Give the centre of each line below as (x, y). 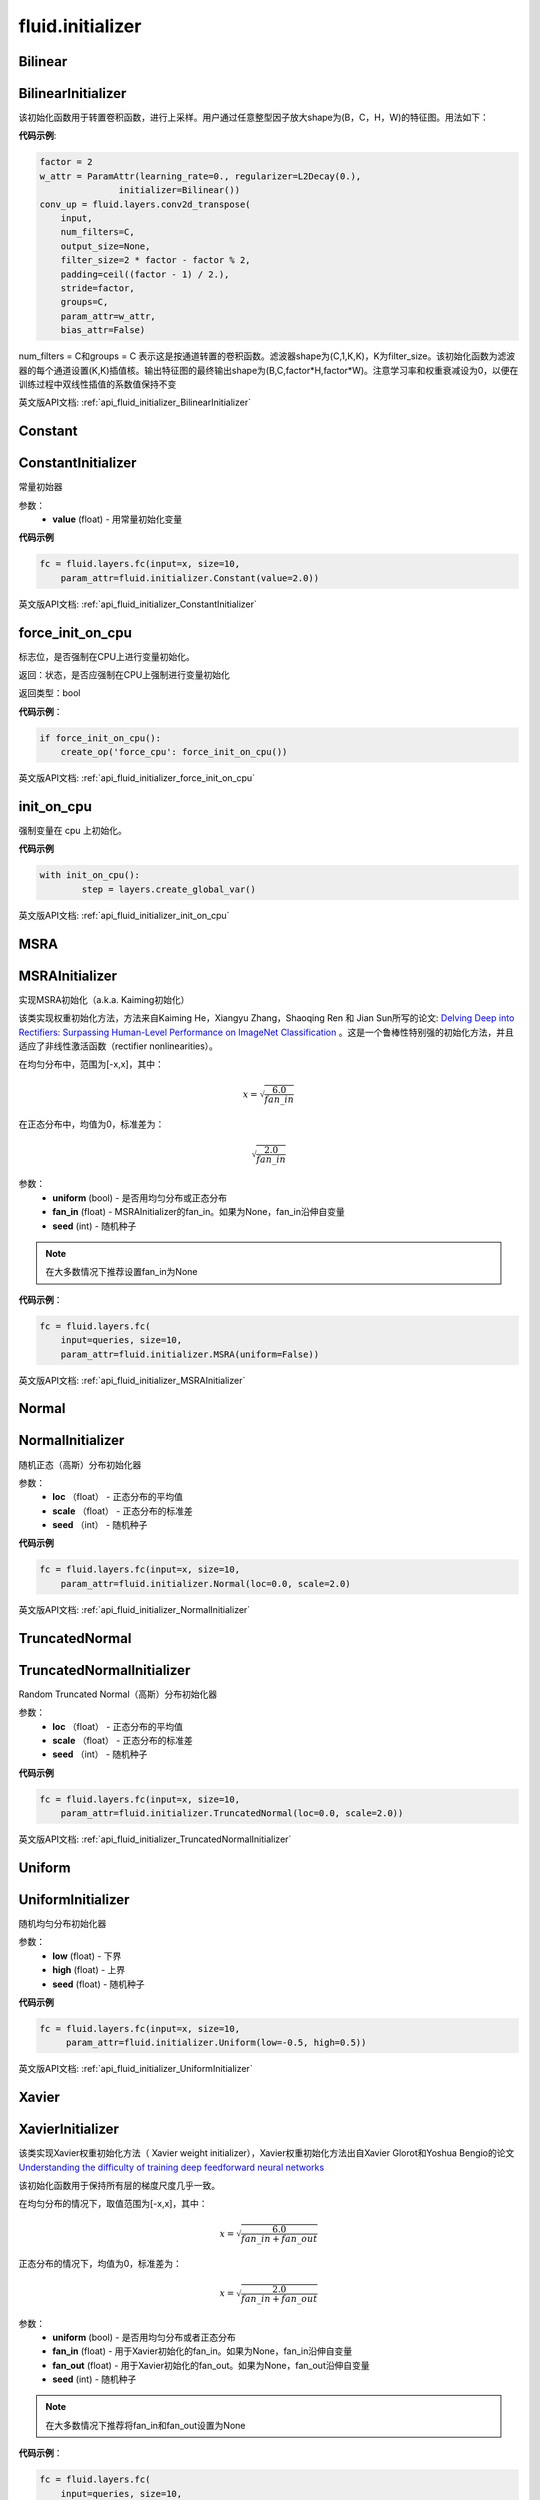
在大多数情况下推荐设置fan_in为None (121, 1272)
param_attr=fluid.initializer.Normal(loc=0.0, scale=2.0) (205, 1583)
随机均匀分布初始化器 (62, 1923)
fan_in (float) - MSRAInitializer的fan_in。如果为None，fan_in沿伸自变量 (198, 1212)
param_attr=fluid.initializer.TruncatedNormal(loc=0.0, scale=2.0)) (232, 1813)
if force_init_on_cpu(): (100, 738)
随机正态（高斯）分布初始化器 (80, 1464)
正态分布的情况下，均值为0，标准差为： (100, 2263)
